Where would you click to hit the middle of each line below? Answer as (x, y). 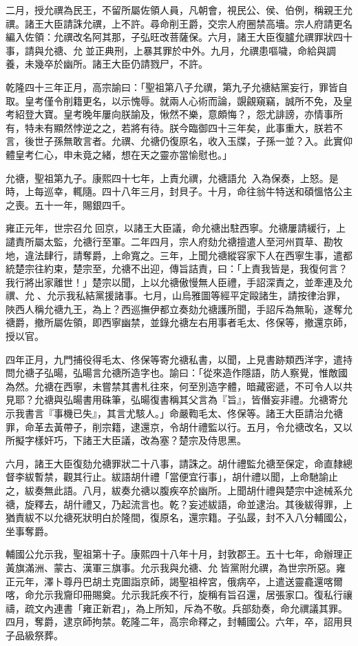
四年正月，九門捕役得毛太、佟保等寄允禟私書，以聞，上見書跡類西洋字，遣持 (179, 359)
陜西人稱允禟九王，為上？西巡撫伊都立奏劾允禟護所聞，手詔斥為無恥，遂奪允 (179, 309)
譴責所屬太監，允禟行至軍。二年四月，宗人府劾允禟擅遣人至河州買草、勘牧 (174, 241)
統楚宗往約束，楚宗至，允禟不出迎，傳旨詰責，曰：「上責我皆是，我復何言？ (177, 269)
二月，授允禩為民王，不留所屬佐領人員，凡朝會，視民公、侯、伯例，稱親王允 (179, 10)
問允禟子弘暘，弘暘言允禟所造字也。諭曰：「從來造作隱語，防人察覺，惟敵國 (177, 373)
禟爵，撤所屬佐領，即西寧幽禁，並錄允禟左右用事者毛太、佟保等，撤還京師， (179, 322)
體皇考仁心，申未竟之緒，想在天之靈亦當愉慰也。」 (119, 154)
